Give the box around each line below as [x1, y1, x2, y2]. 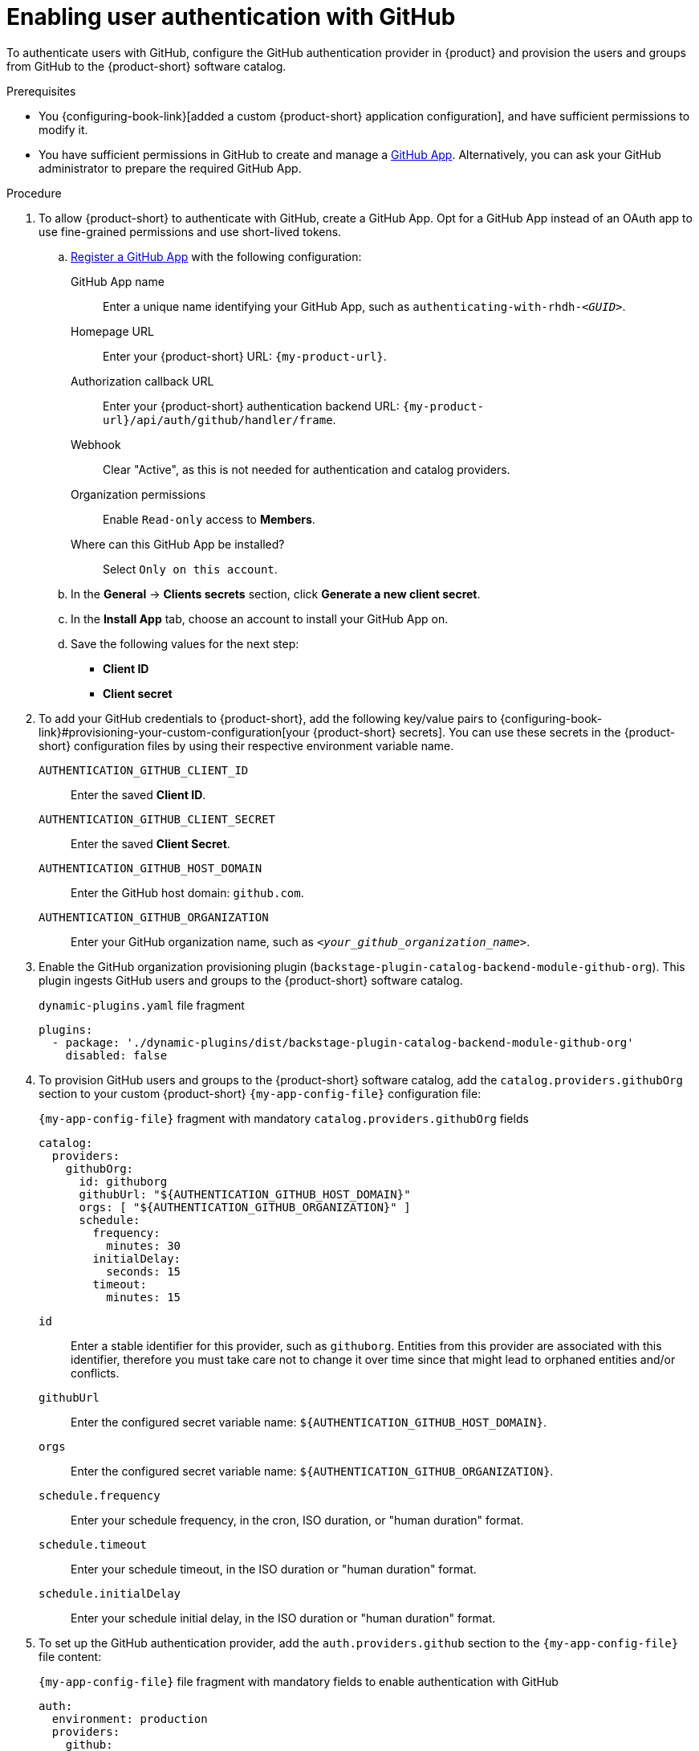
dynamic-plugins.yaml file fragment [39, 998, 245, 1012]
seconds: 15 [106, 1264, 181, 1278]
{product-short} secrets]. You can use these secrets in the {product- [312, 724, 676, 739]
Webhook [71, 437, 121, 451]
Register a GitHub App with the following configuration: [71, 249, 362, 263]
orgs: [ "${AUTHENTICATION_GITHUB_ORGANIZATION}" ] [79, 1200, 411, 1214]
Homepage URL [71, 324, 154, 338]
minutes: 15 [106, 1290, 181, 1304]
